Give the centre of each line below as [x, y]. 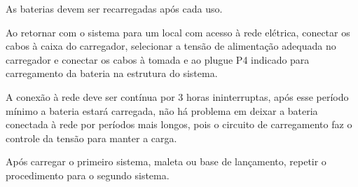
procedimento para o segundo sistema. [88, 175]
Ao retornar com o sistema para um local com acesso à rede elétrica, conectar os [178, 32]
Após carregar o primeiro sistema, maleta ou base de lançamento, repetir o [166, 161]
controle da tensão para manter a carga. [91, 138]
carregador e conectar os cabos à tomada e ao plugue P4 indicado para [158, 59]
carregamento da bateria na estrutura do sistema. [112, 73]
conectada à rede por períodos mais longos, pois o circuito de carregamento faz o [179, 124]
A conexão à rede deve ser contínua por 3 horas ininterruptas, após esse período [177, 96]
